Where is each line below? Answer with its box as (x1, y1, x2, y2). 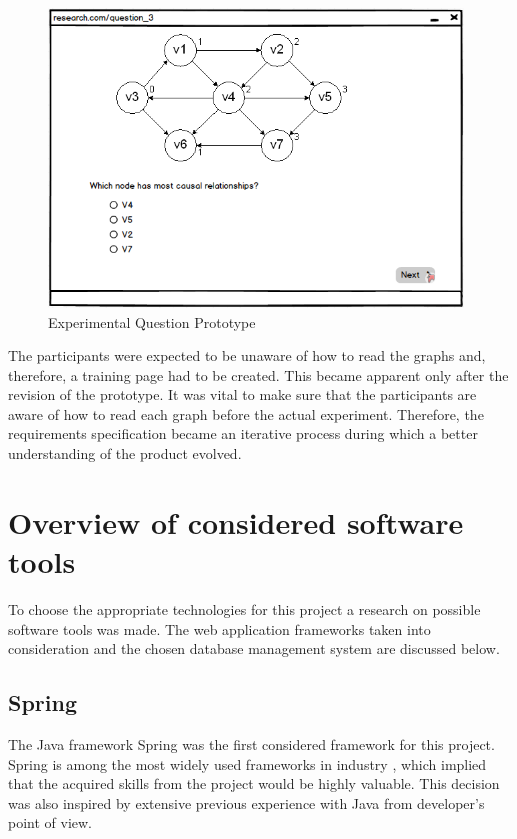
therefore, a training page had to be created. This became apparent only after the (8, 364, 509, 385)
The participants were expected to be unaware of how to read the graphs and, (8, 345, 486, 366)
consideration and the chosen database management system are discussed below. (8, 638, 500, 659)
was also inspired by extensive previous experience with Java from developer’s (8, 792, 485, 813)
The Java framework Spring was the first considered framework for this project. (8, 733, 495, 754)
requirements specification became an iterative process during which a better (8, 423, 478, 444)
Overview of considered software (8, 501, 464, 542)
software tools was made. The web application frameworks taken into (8, 618, 431, 639)
